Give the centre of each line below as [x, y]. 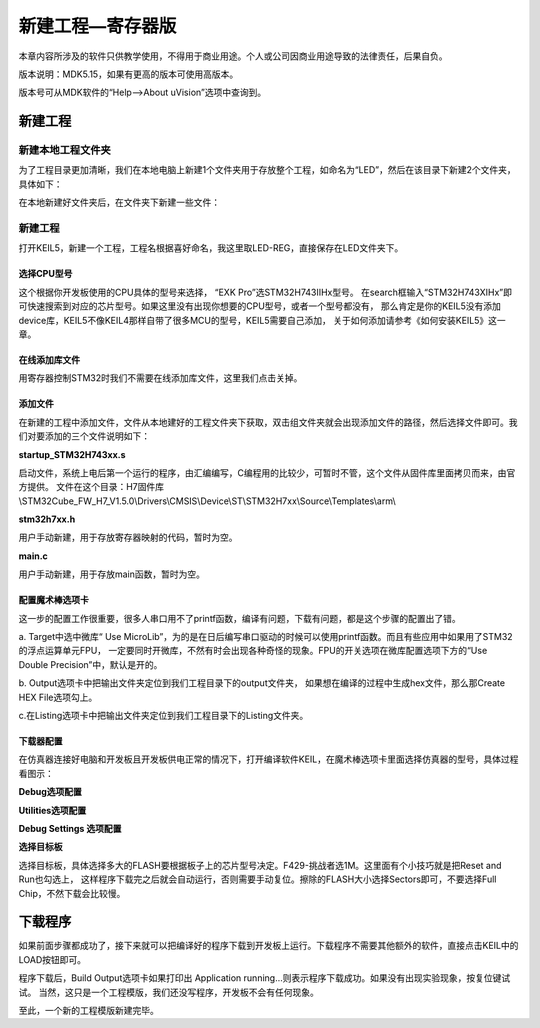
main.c [33, 556]
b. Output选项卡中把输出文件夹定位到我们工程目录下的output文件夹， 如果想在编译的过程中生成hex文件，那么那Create [261, 683]
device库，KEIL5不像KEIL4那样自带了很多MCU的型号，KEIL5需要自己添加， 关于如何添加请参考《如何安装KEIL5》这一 [262, 320]
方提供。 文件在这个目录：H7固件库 [91, 487]
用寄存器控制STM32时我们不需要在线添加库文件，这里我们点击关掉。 [160, 378]
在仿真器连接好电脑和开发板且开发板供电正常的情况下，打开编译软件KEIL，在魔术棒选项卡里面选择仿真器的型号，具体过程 [268, 759]
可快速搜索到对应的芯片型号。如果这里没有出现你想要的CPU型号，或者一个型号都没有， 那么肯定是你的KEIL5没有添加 [260, 306]
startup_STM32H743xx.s [72, 454]
